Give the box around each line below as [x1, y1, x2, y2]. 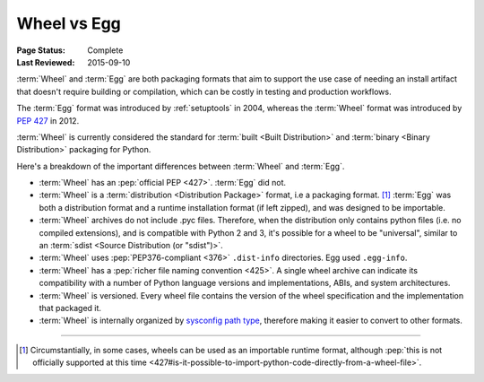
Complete [87, 45, 124, 56]
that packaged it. [39, 302, 102, 313]
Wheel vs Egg [16, 13, 121, 33]
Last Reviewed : [16, 56, 75, 67]
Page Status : [16, 45, 66, 56]
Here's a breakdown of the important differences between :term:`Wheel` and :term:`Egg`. [16, 161, 345, 171]
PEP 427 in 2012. [16, 115, 80, 126]
